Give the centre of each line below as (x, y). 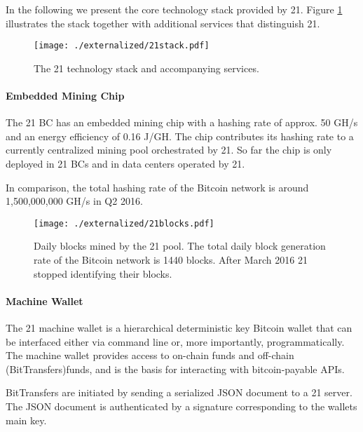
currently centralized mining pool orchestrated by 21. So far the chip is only (169, 150)
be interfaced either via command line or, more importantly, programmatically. (175, 341)
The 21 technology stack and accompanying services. (146, 68)
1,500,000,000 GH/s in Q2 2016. (74, 201)
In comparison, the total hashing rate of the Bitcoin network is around (157, 187)
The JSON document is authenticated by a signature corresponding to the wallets (181, 406)
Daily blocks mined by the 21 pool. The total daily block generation (180, 246)
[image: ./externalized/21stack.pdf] (122, 46)
